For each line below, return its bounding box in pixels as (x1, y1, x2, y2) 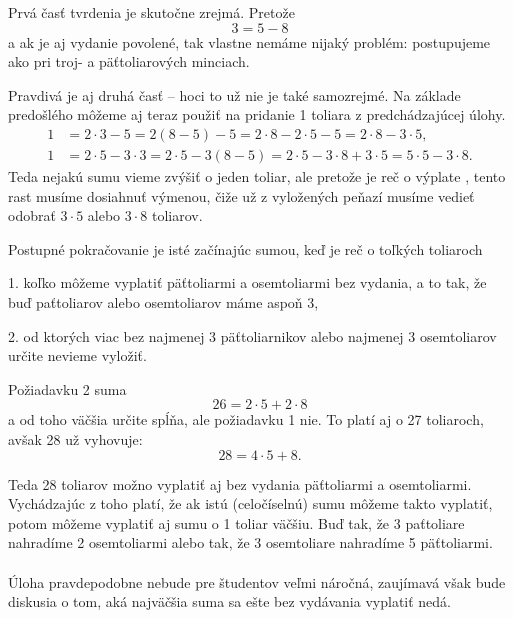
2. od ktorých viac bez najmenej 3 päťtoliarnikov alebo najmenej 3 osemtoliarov (8, 325, 497, 346)
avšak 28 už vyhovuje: (8, 428, 143, 449)
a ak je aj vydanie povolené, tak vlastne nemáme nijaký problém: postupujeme (8, 31, 491, 52)
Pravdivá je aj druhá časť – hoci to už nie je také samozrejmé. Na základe (8, 84, 461, 105)
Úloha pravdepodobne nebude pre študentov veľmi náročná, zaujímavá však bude (8, 571, 506, 592)
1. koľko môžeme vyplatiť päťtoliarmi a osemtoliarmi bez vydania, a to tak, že (8, 272, 487, 293)
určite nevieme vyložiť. (8, 345, 147, 366)
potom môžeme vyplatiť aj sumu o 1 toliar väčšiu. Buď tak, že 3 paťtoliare (8, 512, 465, 533)
